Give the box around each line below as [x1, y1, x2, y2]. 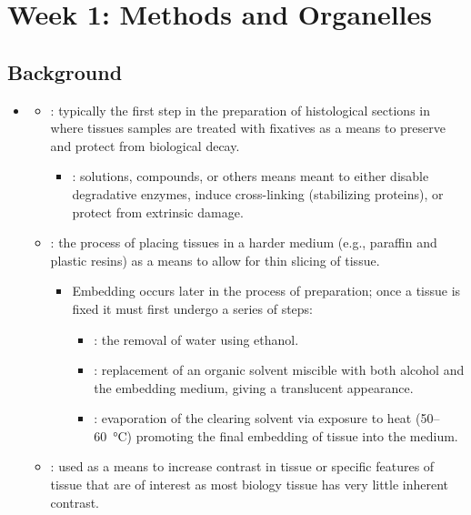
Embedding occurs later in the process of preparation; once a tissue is [72, 281, 461, 300]
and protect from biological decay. [50, 136, 240, 155]
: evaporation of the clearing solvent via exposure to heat [94, 409, 412, 428]
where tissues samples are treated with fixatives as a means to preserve [50, 118, 446, 137]
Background [7, 57, 123, 86]
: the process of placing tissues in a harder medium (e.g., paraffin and [50, 233, 437, 252]
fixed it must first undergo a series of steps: [72, 298, 314, 318]
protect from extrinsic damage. [72, 202, 244, 221]
